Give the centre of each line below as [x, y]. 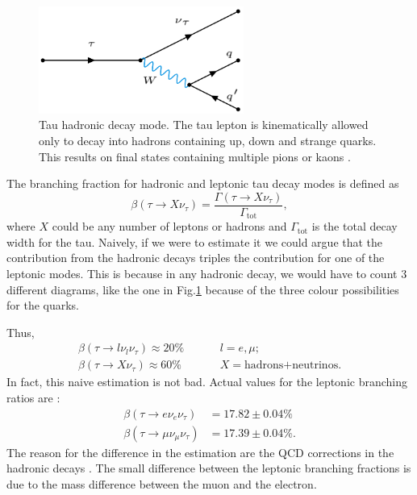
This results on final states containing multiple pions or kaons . [195, 156]
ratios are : [33, 398]
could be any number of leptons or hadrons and [169, 226]
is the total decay [354, 226]
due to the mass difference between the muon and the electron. [162, 483]
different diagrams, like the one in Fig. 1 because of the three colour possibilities [203, 289]
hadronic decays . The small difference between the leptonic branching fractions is [209, 468]
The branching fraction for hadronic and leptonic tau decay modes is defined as [203, 183]
